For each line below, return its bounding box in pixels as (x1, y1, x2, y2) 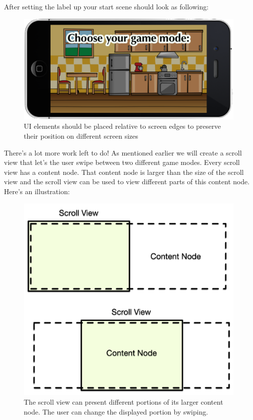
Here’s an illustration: (4, 186, 70, 197)
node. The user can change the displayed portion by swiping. (24, 406, 208, 417)
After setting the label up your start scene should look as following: (4, 1, 209, 11)
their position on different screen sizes (24, 131, 139, 141)
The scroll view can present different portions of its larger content (24, 397, 223, 407)
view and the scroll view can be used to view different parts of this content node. (4, 176, 250, 187)
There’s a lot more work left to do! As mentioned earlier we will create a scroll (4, 147, 242, 157)
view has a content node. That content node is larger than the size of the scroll (4, 166, 244, 177)
